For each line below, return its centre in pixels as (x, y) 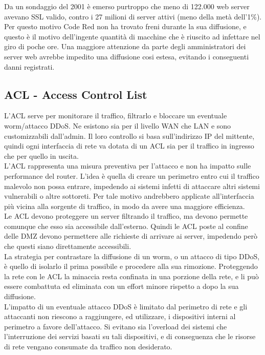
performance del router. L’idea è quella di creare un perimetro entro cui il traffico (132, 175)
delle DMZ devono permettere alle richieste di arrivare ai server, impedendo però (131, 236)
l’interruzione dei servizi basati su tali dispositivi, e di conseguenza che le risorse (130, 336)
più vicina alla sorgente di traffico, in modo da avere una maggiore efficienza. (125, 206)
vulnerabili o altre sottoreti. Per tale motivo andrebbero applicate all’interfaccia (129, 196)
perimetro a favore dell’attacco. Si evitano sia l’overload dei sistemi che (116, 326)
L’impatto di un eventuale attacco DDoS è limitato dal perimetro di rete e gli (126, 306)
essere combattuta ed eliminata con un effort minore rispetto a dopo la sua (122, 286)
